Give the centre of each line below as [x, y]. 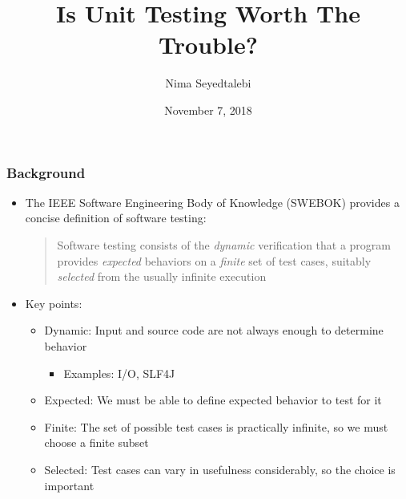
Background [46, 172]
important [69, 485]
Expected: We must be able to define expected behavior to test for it [213, 400]
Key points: [54, 303]
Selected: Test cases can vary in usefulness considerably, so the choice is [220, 469]
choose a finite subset [96, 442]
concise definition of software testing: [116, 218]
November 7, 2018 [208, 110]
